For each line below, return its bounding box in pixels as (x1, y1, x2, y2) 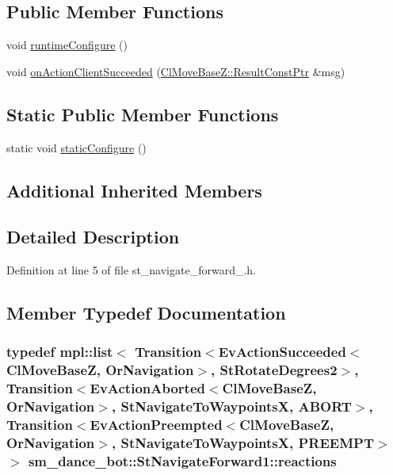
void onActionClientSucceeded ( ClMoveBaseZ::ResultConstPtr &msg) (6, 63, 345, 79)
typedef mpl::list (6, 342, 113, 362)
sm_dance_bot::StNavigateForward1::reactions (28, 451, 337, 470)
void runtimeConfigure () (6, 36, 128, 53)
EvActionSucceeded (218, 342, 346, 362)
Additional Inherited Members (6, 178, 262, 202)
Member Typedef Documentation (6, 301, 286, 325)
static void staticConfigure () (6, 139, 147, 155)
